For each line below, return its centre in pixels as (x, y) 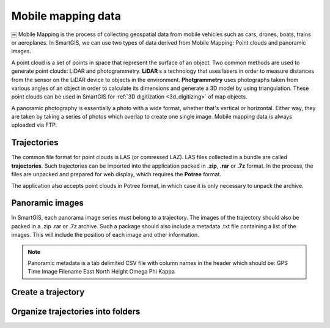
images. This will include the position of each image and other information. (105, 235)
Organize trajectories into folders (76, 312)
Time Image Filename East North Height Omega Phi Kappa (101, 272)
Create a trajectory (48, 292)
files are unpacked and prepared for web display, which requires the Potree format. (116, 174)
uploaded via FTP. (34, 125)
